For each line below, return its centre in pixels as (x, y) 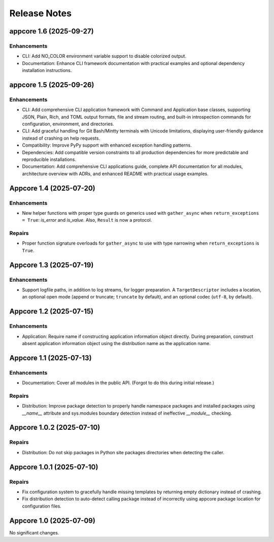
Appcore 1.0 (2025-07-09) (53, 520)
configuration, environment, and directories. (68, 124)
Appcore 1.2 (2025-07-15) (52, 311)
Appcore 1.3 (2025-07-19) (52, 265)
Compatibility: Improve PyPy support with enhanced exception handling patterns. (107, 145)
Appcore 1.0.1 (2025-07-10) (54, 467)
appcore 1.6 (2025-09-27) (52, 31)
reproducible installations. (49, 159)
